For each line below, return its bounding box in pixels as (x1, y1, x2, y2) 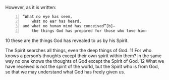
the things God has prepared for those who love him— (31, 28, 147, 33)
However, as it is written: (5, 5, 57, 10)
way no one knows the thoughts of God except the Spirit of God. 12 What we (5, 58, 164, 64)
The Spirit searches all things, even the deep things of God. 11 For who (5, 47, 152, 53)
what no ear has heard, (31, 19, 82, 24)
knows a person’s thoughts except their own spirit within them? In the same (5, 53, 162, 59)
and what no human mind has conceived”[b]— (22, 23, 116, 28)
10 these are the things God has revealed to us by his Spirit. (5, 37, 129, 44)
